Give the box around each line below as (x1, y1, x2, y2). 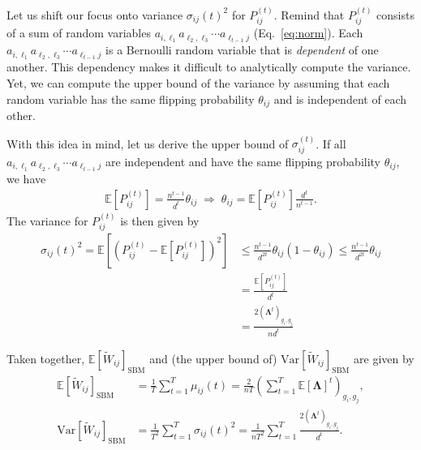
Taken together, (6, 349, 85, 366)
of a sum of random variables (6, 24, 151, 41)
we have (6, 169, 46, 186)
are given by (354, 349, 415, 366)
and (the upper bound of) (149, 349, 277, 366)
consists (376, 6, 415, 23)
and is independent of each (273, 90, 407, 107)
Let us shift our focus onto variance (6, 6, 183, 23)
